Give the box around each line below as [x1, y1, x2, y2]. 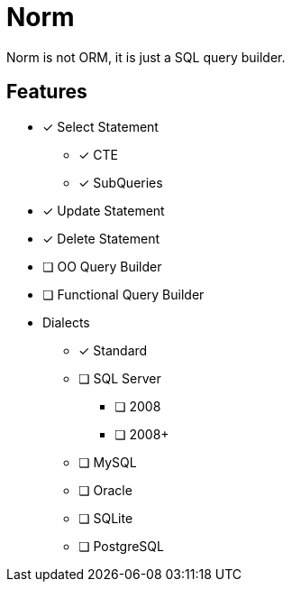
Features [6, 80, 87, 104]
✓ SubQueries [78, 174, 163, 190]
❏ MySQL [78, 454, 137, 470]
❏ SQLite [78, 510, 133, 526]
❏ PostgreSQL [78, 538, 164, 554]
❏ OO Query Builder [42, 258, 162, 274]
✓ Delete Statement [42, 230, 160, 246]
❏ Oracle [78, 482, 132, 498]
